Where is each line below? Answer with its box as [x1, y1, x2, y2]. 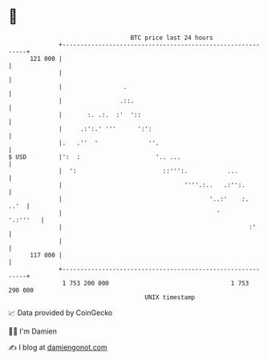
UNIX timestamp [144, 293, 196, 301]
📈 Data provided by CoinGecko [8, 308, 113, 318]
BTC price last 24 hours [130, 34, 214, 42]
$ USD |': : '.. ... [8, 152, 181, 161]
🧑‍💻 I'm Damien [8, 326, 58, 336]
